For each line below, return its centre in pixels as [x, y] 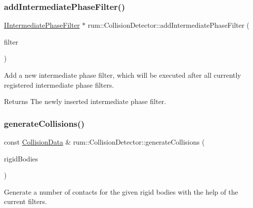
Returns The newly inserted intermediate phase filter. [85, 101]
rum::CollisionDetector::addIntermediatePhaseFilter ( [169, 25]
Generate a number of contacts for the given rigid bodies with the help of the [121, 191]
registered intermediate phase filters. [59, 84]
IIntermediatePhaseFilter [42, 25]
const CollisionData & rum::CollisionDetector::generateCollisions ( [105, 142]
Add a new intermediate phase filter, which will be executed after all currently [123, 75]
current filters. [25, 201]
